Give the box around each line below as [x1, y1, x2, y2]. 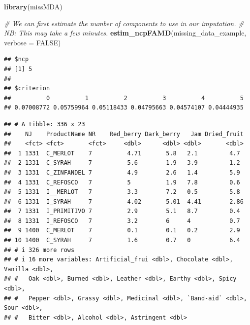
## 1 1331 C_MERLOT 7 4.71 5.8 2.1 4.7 [4, 149, 240, 157]
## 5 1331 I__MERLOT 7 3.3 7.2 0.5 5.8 [4, 188, 240, 196]
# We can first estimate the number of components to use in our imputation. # [4, 18, 244, 28]
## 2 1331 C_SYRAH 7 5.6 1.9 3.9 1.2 [4, 159, 240, 167]
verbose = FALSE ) [4, 37, 61, 47]
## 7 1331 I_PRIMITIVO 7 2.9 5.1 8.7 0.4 [4, 208, 240, 215]
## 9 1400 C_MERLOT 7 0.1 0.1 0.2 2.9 [4, 227, 240, 234]
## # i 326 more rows [4, 246, 75, 253]
